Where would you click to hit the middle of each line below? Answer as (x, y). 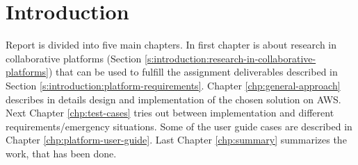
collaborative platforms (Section (74, 58)
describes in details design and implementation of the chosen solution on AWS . (173, 99)
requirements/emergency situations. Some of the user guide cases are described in (179, 126)
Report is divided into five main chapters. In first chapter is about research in (171, 45)
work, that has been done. (61, 153)
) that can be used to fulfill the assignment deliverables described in (193, 72)
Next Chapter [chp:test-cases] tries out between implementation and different (170, 113)
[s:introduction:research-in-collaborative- (230, 58)
